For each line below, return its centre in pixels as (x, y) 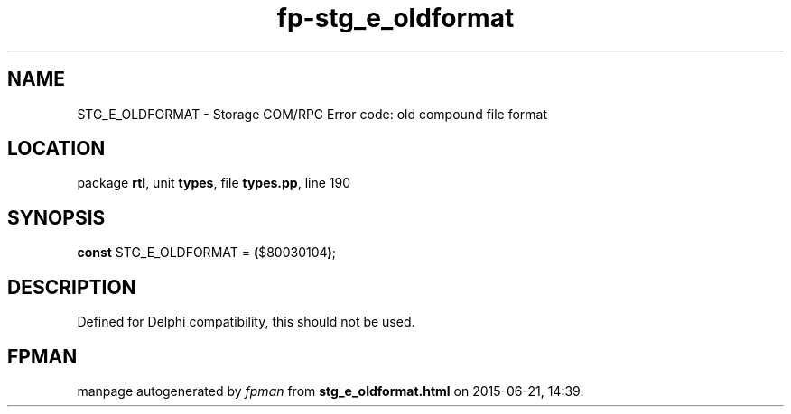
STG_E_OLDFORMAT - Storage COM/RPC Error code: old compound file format (312, 114)
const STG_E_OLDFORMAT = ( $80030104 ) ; (207, 253)
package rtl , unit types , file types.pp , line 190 (214, 183)
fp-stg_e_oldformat (395, 18)
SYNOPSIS (56, 217)
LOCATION (56, 149)
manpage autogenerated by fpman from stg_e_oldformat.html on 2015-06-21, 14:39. (330, 391)
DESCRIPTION (72, 287)
